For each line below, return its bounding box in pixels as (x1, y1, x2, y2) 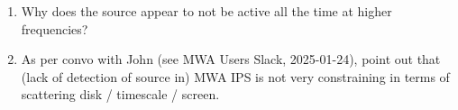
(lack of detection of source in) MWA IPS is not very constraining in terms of (21, 67, 450, 86)
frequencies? (21, 19, 88, 38)
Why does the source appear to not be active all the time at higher (21, 2, 392, 20)
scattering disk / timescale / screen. (21, 85, 220, 104)
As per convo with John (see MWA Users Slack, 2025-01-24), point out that (21, 50, 441, 69)
